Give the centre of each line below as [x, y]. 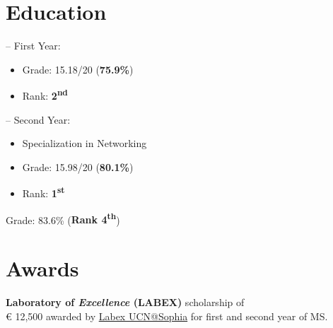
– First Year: [33, 46]
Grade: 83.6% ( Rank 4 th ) [63, 218]
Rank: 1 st [43, 192]
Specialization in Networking [84, 143]
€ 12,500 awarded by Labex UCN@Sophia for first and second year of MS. [167, 316]
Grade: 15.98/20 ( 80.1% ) [78, 166]
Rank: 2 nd [45, 94]
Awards [42, 268]
